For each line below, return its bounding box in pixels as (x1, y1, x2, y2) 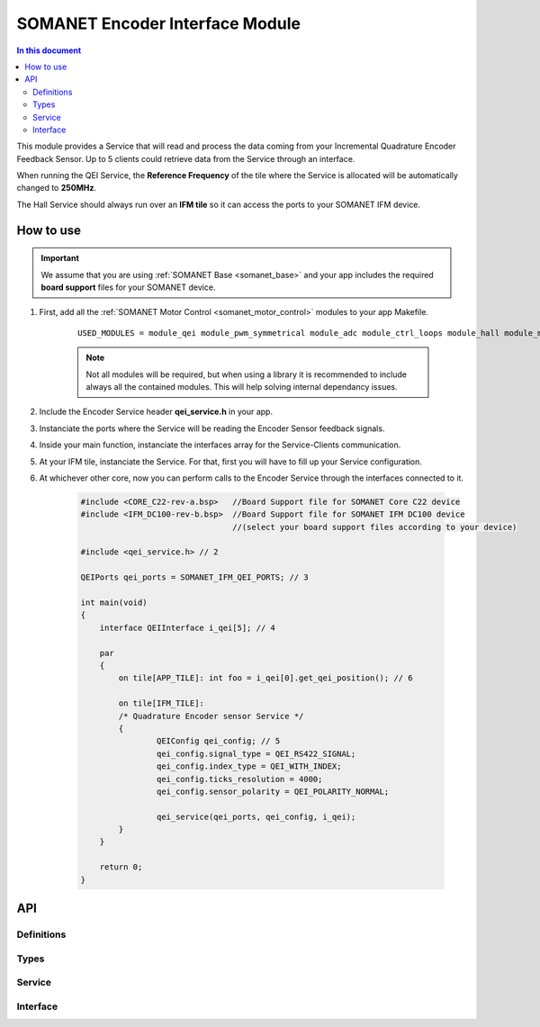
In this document (16, 45, 82, 56)
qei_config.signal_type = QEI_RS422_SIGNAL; (156, 748, 356, 759)
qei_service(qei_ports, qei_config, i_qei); (156, 811, 356, 822)
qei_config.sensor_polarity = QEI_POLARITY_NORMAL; (156, 786, 390, 797)
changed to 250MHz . (16, 183, 96, 194)
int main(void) (80, 598, 148, 608)
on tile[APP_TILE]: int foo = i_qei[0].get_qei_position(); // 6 (118, 673, 413, 683)
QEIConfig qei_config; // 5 (156, 736, 281, 746)
